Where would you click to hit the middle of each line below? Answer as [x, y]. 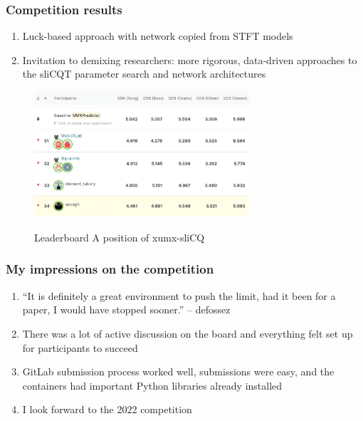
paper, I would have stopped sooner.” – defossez [126, 310]
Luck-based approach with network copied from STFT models [158, 36]
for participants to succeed [80, 347]
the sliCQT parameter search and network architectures [144, 74]
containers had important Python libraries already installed [152, 385]
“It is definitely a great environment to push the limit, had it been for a [179, 295]
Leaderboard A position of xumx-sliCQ [120, 237]
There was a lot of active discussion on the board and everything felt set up [188, 333]
